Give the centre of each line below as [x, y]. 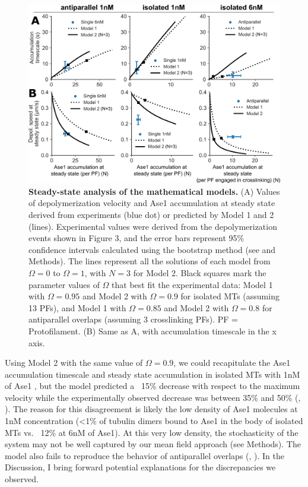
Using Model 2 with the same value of [74, 363]
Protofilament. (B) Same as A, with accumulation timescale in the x [153, 331]
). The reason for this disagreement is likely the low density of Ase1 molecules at [151, 409]
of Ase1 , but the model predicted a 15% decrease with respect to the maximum [153, 386]
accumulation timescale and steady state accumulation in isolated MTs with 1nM [153, 374]
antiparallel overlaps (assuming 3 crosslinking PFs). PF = [133, 319]
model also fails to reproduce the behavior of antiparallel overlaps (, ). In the [145, 455]
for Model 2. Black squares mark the [200, 272]
